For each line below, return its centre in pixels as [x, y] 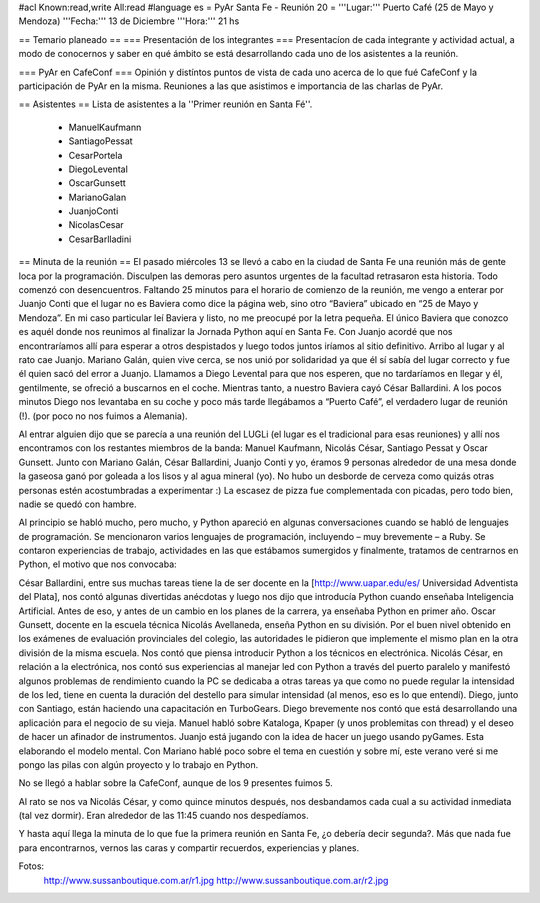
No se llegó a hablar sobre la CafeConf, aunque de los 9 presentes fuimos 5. [176, 783]
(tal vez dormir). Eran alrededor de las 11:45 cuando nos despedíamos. [163, 816]
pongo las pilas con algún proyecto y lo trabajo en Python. [138, 764]
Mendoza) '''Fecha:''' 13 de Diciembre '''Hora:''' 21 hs [129, 21]
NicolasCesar [96, 225]
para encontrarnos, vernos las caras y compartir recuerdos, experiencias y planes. [189, 847]
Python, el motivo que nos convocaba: [97, 564]
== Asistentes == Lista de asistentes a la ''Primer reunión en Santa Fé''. [165, 104]
